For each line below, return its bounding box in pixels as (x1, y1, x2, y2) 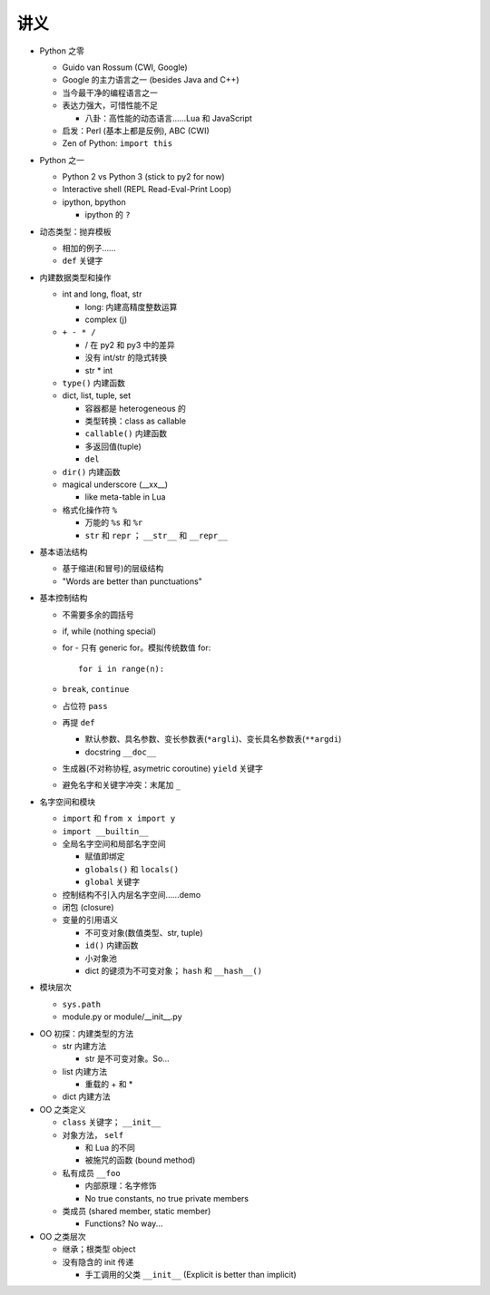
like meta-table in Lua (84, 492, 166, 502)
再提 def (62, 716, 95, 727)
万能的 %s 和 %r (84, 517, 143, 528)
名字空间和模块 (39, 796, 95, 807)
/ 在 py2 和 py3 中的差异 (84, 339, 176, 350)
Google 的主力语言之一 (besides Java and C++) (62, 74, 240, 85)
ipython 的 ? (84, 209, 131, 220)
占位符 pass (62, 700, 108, 711)
